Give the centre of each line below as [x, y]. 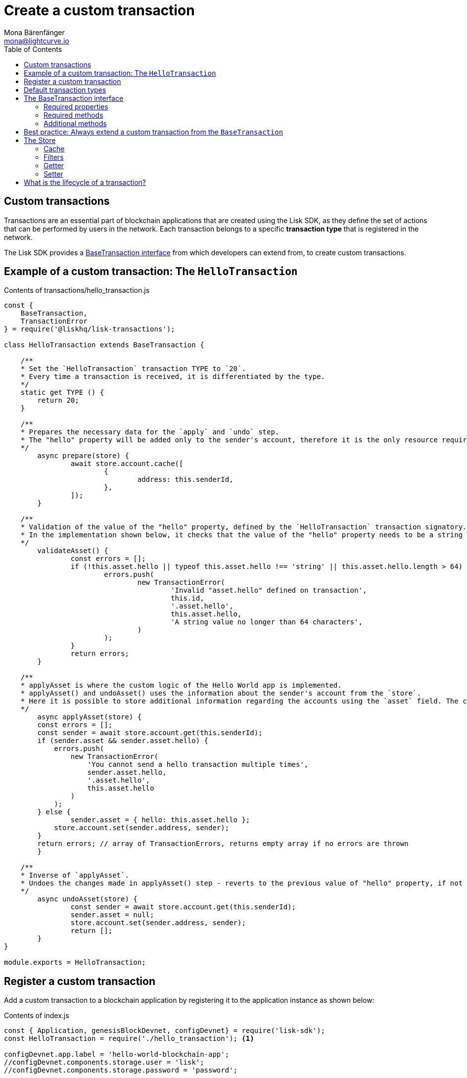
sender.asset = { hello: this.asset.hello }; [160, 820]
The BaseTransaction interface [74, 98]
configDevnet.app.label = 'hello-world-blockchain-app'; [117, 1055]
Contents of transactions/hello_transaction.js [77, 290]
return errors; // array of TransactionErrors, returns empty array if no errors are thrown [223, 844]
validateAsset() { [73, 551]
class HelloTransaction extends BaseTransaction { [104, 345]
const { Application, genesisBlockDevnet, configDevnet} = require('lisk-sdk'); [165, 1031]
